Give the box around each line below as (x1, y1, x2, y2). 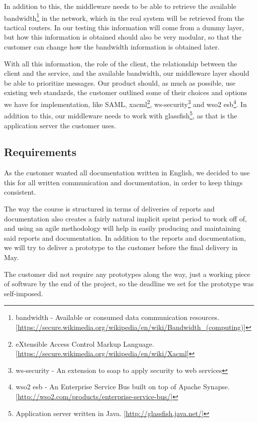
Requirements (4, 144, 76, 159)
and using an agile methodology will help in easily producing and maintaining (4, 223, 241, 233)
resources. (190, 312, 219, 322)
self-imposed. (4, 288, 43, 298)
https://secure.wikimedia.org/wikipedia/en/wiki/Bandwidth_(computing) (17, 322, 244, 332)
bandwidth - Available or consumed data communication (15, 312, 188, 322)
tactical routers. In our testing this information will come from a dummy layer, (4, 22, 244, 32)
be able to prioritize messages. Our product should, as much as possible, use (4, 77, 236, 88)
